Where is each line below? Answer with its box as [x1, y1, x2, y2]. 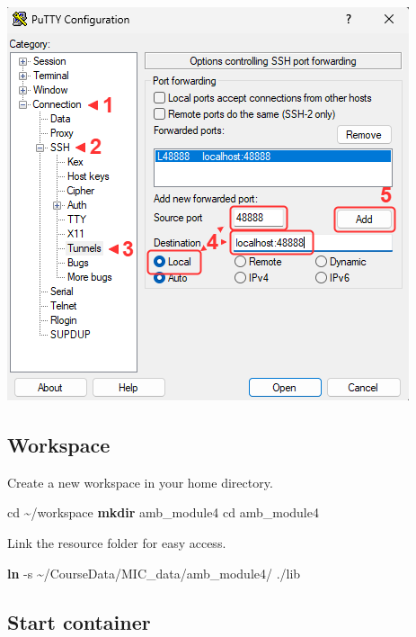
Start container [7, 607, 151, 635]
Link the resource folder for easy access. [7, 533, 226, 552]
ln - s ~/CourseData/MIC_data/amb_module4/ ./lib [7, 563, 301, 582]
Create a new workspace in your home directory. [7, 472, 273, 491]
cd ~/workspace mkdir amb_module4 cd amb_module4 [7, 503, 319, 522]
